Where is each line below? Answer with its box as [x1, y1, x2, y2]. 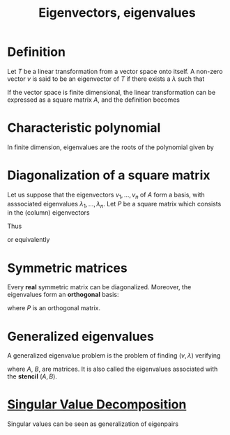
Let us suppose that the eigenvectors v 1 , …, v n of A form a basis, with [7, 190, 206, 200]
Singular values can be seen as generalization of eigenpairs [7, 420, 179, 428]
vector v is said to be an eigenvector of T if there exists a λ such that [7, 75, 205, 83]
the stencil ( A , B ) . [7, 372, 58, 381]
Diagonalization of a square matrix [7, 167, 210, 183]
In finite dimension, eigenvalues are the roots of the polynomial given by [7, 143, 214, 151]
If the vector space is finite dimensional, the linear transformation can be [7, 88, 216, 96]
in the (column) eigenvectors [7, 208, 90, 217]
